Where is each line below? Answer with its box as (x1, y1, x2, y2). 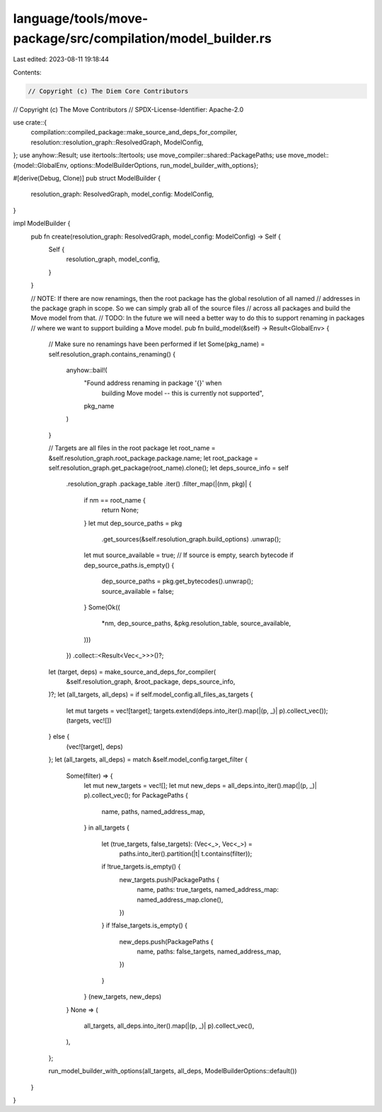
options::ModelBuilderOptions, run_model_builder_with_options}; (69, 161, 259, 169)
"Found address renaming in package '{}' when (83, 379, 222, 387)
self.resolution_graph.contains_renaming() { (48, 350, 176, 358)
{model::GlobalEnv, (13, 161, 69, 169)
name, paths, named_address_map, (101, 807, 205, 815)
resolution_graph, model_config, (66, 255, 161, 263)
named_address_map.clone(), (137, 895, 224, 904)
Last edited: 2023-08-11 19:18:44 (13, 55, 110, 64)
